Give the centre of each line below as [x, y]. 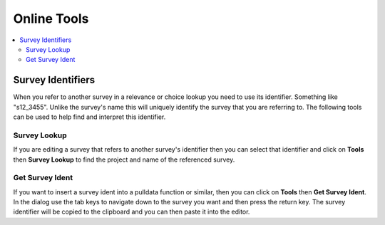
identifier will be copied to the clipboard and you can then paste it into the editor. [132, 212]
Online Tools [51, 19]
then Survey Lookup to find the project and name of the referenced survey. [124, 159]
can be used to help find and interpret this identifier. [89, 117]
